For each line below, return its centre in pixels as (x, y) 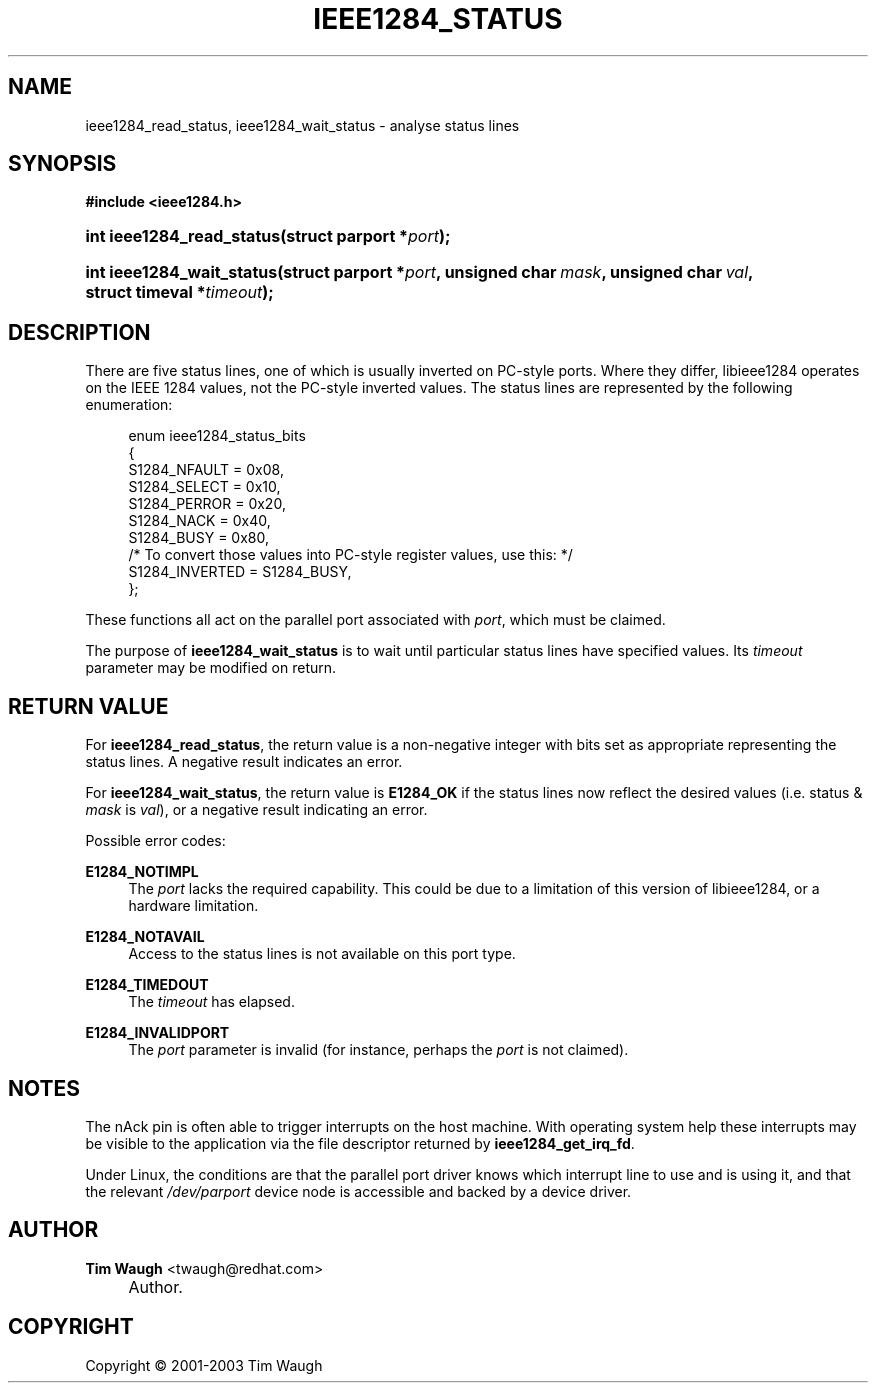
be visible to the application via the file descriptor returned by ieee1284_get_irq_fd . (360, 1143)
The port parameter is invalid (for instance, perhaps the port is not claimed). (378, 1050)
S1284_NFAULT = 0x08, (206, 470)
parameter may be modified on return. (211, 668)
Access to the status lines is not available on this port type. (322, 954)
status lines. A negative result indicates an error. (244, 762)
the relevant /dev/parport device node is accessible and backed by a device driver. (358, 1191)
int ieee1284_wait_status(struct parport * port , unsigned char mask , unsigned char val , (419, 272)
